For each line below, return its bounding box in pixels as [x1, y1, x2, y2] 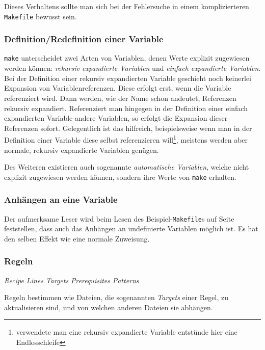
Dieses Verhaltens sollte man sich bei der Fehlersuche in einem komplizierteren [4, 1, 249, 11]
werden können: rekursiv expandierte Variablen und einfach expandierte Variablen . [4, 63, 261, 73]
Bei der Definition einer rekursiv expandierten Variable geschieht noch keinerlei [4, 72, 251, 83]
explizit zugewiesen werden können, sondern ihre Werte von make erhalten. [4, 171, 236, 182]
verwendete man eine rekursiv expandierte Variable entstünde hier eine [16, 327, 237, 337]
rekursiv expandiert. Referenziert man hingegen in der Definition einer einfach [4, 102, 248, 113]
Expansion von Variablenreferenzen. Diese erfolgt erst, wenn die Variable [4, 83, 231, 93]
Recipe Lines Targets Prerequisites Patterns [4, 275, 139, 285]
